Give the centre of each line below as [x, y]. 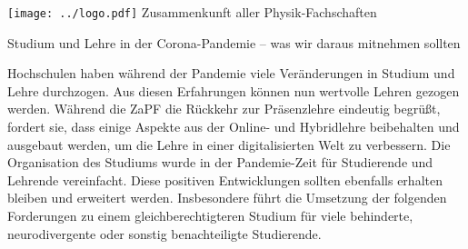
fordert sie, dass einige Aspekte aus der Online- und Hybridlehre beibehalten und [234, 127]
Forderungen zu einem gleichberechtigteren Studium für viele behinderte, [210, 215]
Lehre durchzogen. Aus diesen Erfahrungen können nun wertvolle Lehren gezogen [234, 90]
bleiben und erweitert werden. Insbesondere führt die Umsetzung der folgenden [227, 198]
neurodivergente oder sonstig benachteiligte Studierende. [164, 233]
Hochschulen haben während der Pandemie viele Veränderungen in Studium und [231, 73]
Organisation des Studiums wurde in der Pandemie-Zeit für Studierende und [220, 162]
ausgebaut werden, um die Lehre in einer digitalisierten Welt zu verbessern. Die [229, 144]
